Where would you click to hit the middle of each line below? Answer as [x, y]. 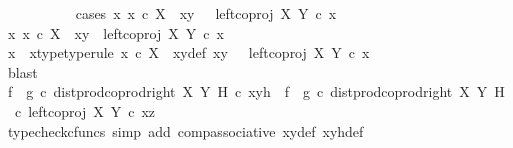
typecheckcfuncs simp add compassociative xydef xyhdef [185, 130]
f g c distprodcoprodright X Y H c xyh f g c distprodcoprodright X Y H [256, 91]
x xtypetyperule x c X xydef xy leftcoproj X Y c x [188, 52]
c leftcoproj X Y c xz [85, 110]
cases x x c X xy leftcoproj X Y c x [206, 13]
